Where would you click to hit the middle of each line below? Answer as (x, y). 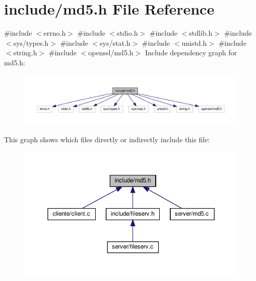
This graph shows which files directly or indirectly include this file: (107, 139)
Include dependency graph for (191, 53)
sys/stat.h (115, 42)
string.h (25, 53)
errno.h (55, 33)
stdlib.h (201, 33)
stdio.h (127, 33)
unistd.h (194, 42)
